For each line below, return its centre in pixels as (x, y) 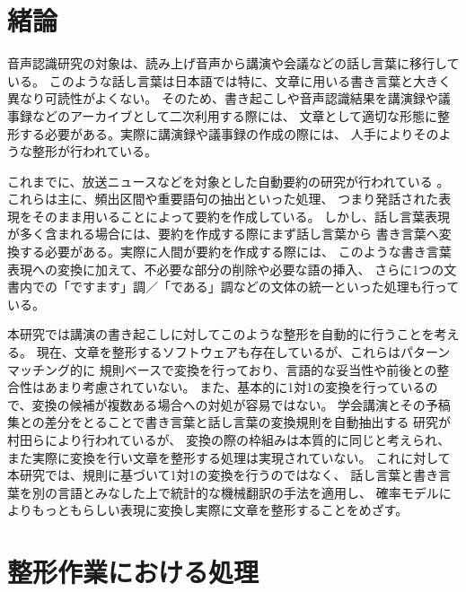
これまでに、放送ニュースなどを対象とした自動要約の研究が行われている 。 (229, 181)
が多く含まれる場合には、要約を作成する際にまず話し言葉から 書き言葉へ (223, 234)
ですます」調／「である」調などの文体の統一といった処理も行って (264, 287)
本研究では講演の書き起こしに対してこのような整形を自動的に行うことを (221, 334)
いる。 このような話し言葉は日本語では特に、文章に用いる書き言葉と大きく (229, 80)
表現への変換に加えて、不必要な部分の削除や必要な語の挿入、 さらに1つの (226, 269)
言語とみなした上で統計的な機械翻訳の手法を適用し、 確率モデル (248, 492)
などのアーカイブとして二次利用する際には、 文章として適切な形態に (234, 115)
